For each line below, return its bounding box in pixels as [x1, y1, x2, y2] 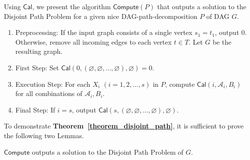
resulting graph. [15, 46, 63, 56]
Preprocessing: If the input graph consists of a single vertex [15, 27, 193, 37]
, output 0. [214, 27, 247, 37]
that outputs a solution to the [157, 1, 247, 11]
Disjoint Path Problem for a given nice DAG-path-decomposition [4, 11, 197, 21]
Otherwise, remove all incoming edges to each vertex [15, 36, 172, 47]
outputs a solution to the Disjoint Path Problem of [32, 146, 184, 157]
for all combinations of [15, 88, 83, 98]
